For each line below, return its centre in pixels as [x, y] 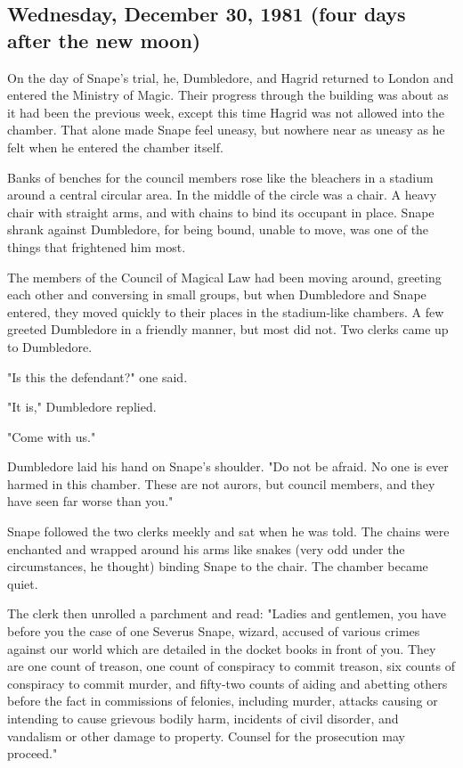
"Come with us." [52, 436]
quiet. [23, 583]
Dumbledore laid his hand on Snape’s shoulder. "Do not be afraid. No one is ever [228, 466]
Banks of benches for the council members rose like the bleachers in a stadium [220, 177]
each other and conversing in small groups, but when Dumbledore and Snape [217, 294]
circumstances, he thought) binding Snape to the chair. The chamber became [218, 566]
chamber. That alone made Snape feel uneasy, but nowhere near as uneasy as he [226, 130]
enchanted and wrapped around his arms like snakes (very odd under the [206, 548]
